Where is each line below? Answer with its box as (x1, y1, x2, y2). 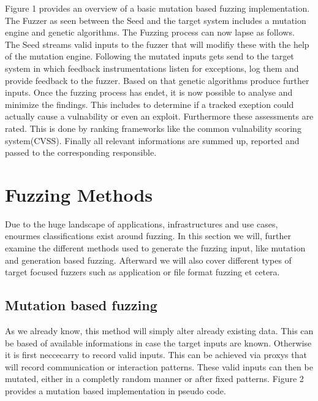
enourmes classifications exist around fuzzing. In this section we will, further (5, 229, 291, 242)
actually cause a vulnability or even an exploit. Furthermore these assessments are (5, 110, 314, 123)
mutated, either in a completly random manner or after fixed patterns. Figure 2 (5, 372, 304, 385)
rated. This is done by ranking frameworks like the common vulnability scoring (5, 121, 301, 134)
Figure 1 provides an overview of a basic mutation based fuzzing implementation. (5, 2, 310, 14)
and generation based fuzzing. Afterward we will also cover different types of (5, 253, 292, 266)
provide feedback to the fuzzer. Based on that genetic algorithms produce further (5, 74, 309, 86)
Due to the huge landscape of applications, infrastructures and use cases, (5, 217, 278, 230)
